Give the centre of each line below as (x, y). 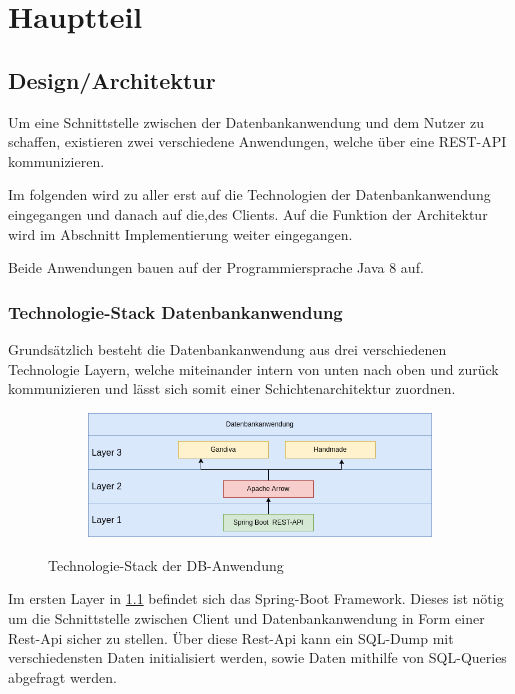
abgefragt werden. (62, 676)
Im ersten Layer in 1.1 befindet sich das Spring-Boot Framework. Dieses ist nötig (256, 598)
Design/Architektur (112, 79)
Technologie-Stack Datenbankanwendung (175, 311)
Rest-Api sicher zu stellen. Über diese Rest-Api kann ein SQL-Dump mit (231, 637)
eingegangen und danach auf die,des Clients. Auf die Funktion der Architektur (248, 213)
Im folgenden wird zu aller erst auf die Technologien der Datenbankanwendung (249, 194)
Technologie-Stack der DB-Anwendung (166, 564)
